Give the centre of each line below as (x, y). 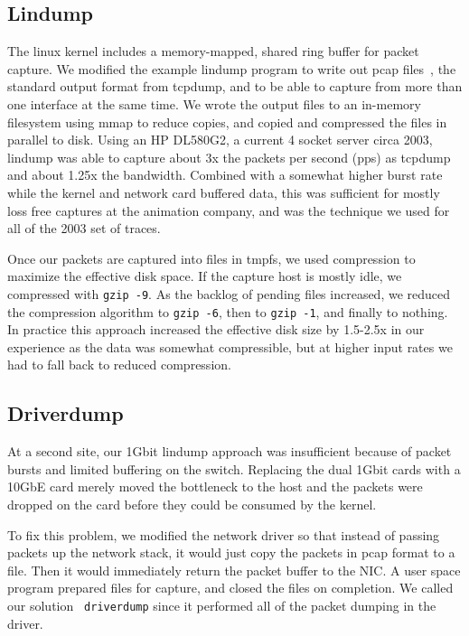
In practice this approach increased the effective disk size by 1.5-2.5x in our (216, 329)
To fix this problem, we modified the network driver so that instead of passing (224, 534)
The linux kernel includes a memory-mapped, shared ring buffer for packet (213, 51)
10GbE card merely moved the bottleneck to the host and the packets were (215, 486)
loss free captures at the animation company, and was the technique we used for (229, 210)
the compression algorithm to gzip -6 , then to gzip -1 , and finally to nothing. (228, 311)
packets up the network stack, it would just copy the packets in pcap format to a (231, 552)
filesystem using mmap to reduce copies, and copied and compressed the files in (227, 122)
